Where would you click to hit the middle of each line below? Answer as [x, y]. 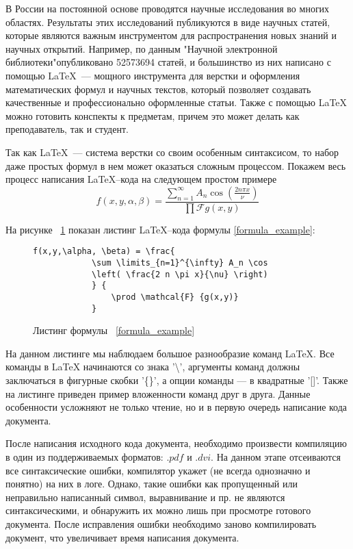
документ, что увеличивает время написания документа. [122, 537]
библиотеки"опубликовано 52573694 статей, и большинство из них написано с [168, 62]
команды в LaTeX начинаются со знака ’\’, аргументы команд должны [153, 367]
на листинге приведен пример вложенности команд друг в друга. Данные [158, 393]
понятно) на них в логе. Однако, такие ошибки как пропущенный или [152, 484]
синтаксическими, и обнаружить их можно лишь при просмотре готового [158, 510]
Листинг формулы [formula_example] [114, 330]
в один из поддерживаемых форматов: [84, 457]
